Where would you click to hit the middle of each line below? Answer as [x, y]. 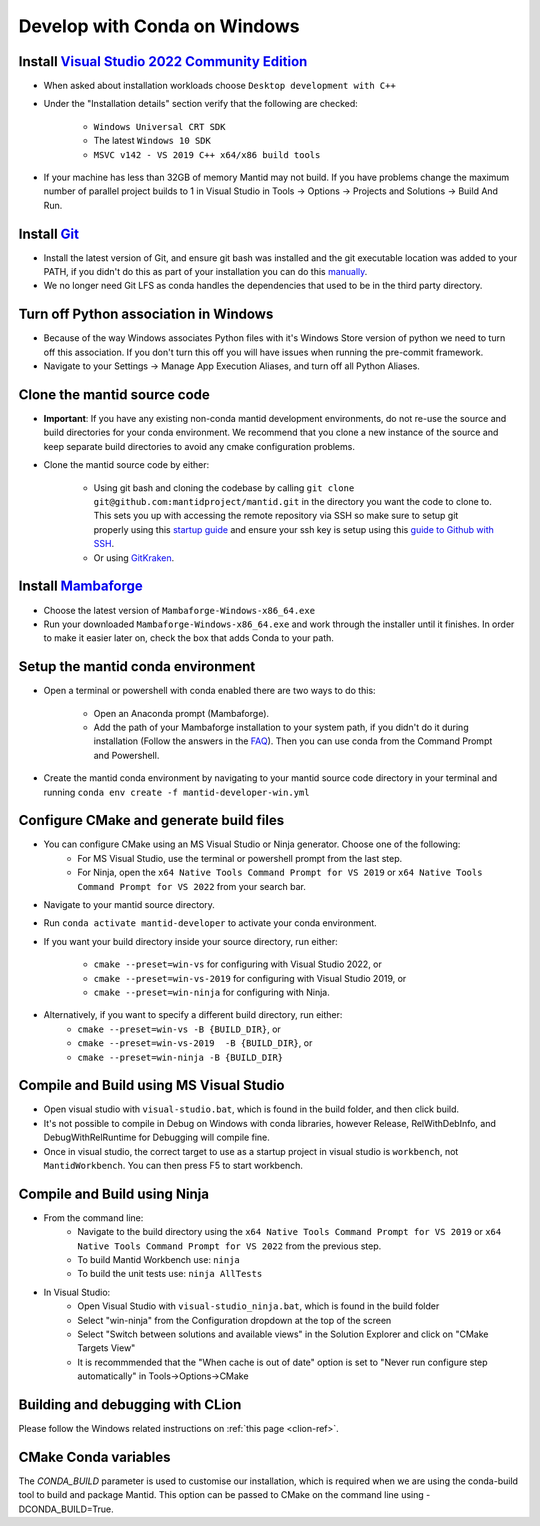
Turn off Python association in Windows [146, 314]
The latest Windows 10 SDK [152, 141]
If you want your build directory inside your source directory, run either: [191, 941]
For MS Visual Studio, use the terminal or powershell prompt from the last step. [240, 858]
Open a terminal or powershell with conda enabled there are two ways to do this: [209, 691]
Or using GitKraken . [134, 557]
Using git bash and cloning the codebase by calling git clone [224, 487]
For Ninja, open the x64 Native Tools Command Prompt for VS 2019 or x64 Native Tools [280, 872]
